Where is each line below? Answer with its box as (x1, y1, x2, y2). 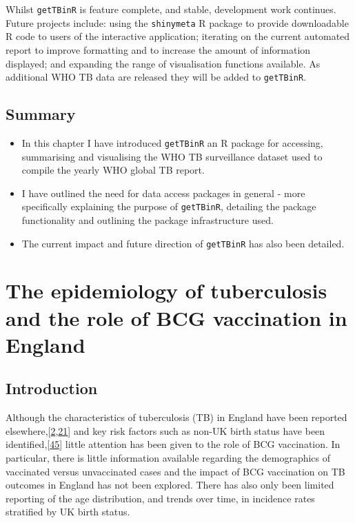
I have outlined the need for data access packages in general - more (21, 185, 305, 200)
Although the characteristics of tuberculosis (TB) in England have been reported (6, 410, 347, 424)
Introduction (6, 378, 98, 399)
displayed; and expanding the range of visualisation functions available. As (6, 56, 321, 70)
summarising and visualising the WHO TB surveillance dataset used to (21, 149, 323, 163)
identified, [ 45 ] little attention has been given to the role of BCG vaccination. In (6, 437, 341, 451)
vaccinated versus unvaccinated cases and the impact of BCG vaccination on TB (6, 464, 345, 478)
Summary (6, 103, 76, 125)
